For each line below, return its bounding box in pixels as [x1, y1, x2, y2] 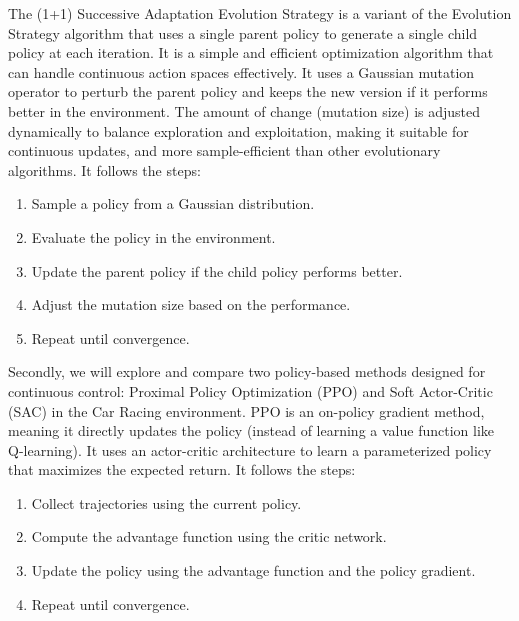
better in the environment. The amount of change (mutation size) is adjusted [8, 100, 481, 121]
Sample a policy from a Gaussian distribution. [31, 193, 315, 214]
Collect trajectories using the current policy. [31, 492, 302, 513]
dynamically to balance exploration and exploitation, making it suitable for [8, 120, 469, 141]
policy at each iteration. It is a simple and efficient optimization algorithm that [8, 42, 494, 63]
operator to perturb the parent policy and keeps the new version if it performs [8, 81, 488, 102]
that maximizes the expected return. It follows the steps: [8, 459, 356, 480]
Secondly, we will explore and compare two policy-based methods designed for [8, 361, 486, 382]
